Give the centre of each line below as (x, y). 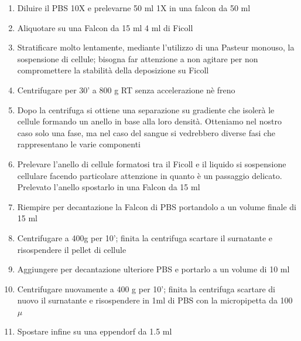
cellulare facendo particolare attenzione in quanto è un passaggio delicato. (150, 175)
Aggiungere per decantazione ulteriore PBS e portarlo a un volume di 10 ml (153, 269)
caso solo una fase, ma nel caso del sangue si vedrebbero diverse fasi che (146, 132)
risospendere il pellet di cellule (72, 249)
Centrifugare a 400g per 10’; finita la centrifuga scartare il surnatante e (145, 237)
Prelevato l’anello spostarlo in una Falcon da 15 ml (109, 187)
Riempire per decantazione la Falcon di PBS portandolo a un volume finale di (157, 206)
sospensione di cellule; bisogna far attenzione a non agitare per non (138, 58)
